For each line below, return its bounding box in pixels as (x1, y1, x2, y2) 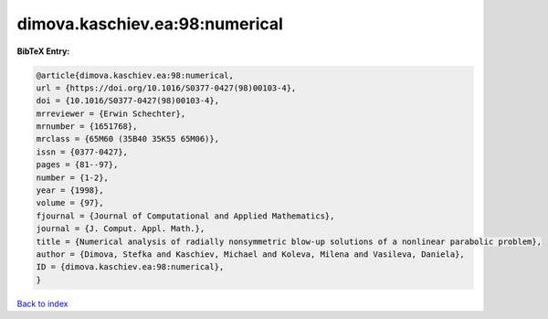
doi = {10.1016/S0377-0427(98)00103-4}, (36, 96, 219, 106)
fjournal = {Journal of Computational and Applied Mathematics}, (36, 210, 335, 221)
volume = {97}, (36, 197, 104, 208)
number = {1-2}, (36, 172, 110, 183)
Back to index (16, 298, 68, 309)
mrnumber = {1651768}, (36, 122, 138, 132)
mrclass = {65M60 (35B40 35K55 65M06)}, (36, 133, 219, 144)
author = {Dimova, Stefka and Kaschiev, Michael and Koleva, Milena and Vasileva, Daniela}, (36, 250, 465, 260)
